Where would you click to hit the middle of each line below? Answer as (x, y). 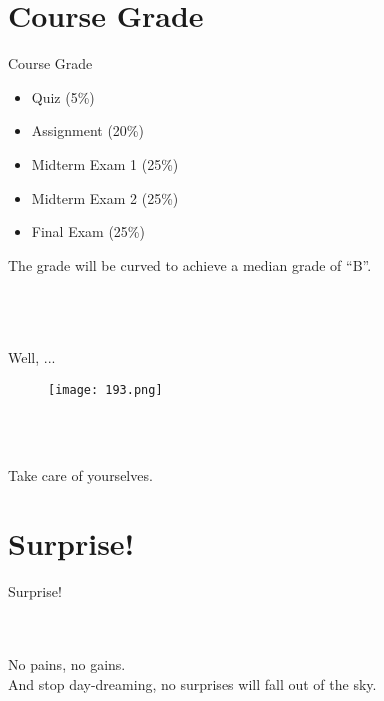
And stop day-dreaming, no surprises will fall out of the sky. (192, 683)
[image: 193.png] (105, 389)
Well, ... (32, 357)
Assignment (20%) (87, 130)
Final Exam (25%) (88, 231)
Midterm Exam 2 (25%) (105, 197)
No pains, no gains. (67, 664)
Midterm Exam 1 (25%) (105, 163)
